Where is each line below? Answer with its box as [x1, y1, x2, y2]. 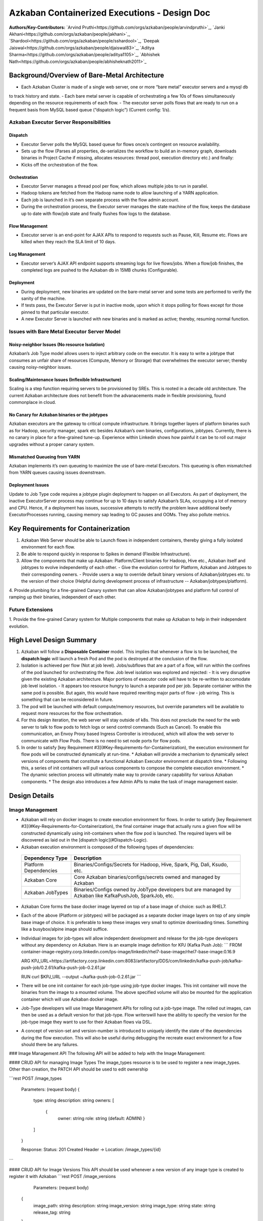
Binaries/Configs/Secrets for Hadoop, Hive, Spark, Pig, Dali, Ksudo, [74, 861, 228, 868]
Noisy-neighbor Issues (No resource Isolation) [9, 341, 105, 347]
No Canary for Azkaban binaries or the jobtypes [9, 412, 108, 418]
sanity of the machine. [21, 295, 66, 301]
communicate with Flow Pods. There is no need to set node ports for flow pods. [21, 737, 181, 743]
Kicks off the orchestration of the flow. [21, 162, 98, 168]
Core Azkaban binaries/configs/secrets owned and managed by [74, 873, 221, 880]
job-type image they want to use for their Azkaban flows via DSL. [21, 1019, 152, 1025]
